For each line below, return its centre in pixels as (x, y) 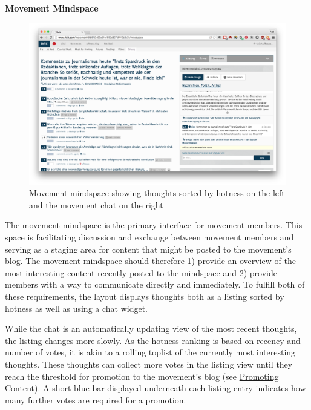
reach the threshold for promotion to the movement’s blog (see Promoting (142, 376)
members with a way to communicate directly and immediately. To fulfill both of (155, 284)
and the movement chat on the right (96, 204)
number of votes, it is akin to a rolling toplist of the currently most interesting (150, 352)
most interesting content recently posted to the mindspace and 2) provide (141, 272)
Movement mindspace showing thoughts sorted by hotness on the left (157, 193)
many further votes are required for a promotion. (96, 399)
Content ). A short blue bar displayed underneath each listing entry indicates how (155, 388)
